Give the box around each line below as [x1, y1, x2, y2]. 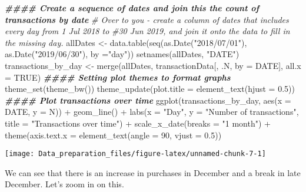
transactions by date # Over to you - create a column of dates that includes [5, 13, 289, 25]
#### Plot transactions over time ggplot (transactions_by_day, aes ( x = [5, 94, 291, 106]
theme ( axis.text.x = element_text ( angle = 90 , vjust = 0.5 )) [5, 128, 222, 141]
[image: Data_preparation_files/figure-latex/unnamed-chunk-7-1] [5, 150, 266, 158]
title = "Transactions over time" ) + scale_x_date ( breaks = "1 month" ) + [5, 117, 271, 129]
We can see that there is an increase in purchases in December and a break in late [5, 166, 301, 178]
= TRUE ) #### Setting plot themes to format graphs [5, 71, 231, 83]
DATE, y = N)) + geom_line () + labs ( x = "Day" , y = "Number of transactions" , [5, 105, 299, 118]
